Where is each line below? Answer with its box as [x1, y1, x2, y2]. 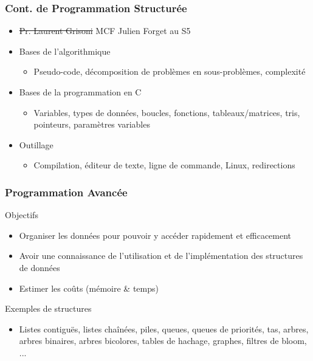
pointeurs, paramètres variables [33, 118, 150, 131]
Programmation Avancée [5, 184, 128, 199]
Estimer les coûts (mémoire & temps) [19, 281, 159, 294]
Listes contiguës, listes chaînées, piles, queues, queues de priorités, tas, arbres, [19, 322, 309, 335]
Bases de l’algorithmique [19, 44, 111, 57]
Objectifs [5, 208, 38, 221]
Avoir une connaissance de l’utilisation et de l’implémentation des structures [19, 249, 303, 262]
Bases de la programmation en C [19, 86, 142, 98]
